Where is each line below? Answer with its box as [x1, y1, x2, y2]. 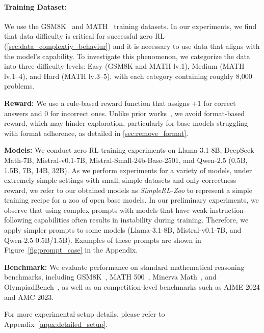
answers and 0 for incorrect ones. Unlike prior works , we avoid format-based [4, 107, 245, 118]
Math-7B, [4, 154, 34, 165]
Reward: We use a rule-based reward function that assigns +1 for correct [4, 97, 236, 108]
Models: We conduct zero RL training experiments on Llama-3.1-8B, [4, 145, 222, 155]
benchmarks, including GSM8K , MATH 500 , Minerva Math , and [4, 271, 217, 282]
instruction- [209, 204, 246, 215]
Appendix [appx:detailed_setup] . [4, 318, 108, 329]
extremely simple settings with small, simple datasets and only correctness [4, 175, 236, 185]
